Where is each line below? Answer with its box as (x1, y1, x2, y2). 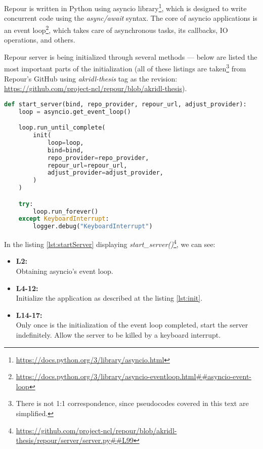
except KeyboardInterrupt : (18, 215, 109, 223)
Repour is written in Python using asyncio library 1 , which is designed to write (4, 2, 247, 13)
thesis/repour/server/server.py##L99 (16, 435, 134, 445)
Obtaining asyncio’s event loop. (16, 266, 113, 276)
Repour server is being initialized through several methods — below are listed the (4, 51, 257, 62)
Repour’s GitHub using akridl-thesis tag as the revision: (4, 73, 178, 84)
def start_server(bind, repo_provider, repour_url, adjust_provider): (4, 100, 247, 108)
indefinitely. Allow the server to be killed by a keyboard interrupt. (16, 329, 221, 340)
